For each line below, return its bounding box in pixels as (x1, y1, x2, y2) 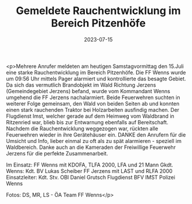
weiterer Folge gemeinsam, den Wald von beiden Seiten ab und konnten (6, 100, 180, 107)
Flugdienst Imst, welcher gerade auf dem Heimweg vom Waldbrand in (6, 113, 174, 120)
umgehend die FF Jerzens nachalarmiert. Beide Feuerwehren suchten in (6, 94, 180, 101)
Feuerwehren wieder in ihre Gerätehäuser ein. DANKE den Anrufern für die (6, 131, 186, 138)
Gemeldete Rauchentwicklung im (16, 4, 181, 18)
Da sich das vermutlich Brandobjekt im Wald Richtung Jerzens (6, 81, 156, 89)
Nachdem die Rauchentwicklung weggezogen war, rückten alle (6, 125, 159, 132)
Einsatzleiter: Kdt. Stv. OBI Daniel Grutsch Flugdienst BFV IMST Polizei (6, 174, 176, 181)
